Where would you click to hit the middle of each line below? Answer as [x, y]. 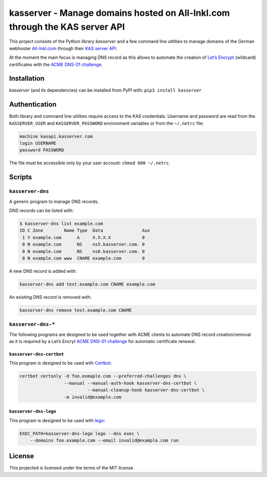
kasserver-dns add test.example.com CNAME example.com [87, 284]
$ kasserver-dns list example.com [61, 223]
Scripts [21, 177]
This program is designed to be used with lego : [57, 420]
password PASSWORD [42, 150]
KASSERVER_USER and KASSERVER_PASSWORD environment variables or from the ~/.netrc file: [107, 123]
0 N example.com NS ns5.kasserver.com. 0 [84, 244]
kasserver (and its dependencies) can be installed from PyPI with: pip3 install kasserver [106, 90]
